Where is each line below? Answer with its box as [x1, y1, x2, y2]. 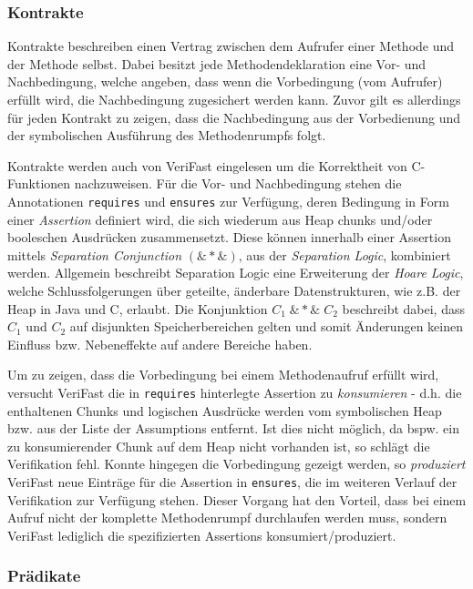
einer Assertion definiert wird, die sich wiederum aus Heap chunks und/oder [7, 209, 433, 228]
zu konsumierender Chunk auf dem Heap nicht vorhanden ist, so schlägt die [7, 436, 430, 455]
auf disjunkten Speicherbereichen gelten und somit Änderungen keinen [69, 317, 463, 336]
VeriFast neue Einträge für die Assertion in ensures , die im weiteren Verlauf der [7, 472, 458, 491]
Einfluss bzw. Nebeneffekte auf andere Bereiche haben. [7, 334, 313, 353]
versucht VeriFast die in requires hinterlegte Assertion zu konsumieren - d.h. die [7, 382, 462, 401]
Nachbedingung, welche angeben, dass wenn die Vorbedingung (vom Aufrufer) [7, 72, 443, 91]
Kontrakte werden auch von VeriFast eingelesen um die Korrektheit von [7, 156, 407, 175]
